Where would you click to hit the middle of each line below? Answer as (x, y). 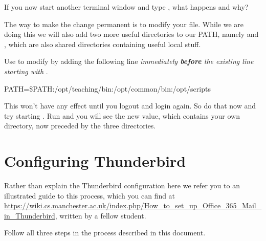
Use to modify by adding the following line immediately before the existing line (129, 61)
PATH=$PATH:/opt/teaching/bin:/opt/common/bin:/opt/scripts (107, 88)
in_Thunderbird (30, 215)
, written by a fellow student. (101, 215)
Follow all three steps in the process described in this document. (105, 233)
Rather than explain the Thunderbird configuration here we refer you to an (122, 185)
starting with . (26, 71)
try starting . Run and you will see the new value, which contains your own (122, 115)
